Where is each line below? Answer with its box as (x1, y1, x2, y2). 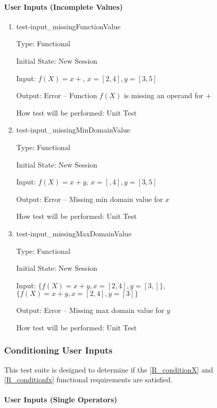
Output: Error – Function (16, 90, 97, 101)
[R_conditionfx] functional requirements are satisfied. (4, 374, 173, 385)
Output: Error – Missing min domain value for (16, 193, 163, 204)
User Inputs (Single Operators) (4, 394, 117, 405)
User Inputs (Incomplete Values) (4, 1, 123, 12)
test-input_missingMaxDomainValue (16, 228, 132, 238)
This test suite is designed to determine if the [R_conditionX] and (4, 364, 213, 375)
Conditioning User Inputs (4, 344, 113, 357)
